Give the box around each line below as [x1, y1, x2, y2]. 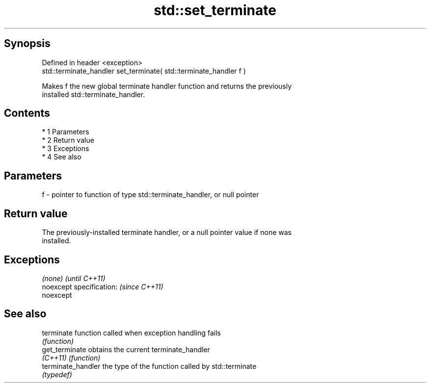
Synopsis [4, 37, 51, 50]
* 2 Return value [42, 136, 94, 145]
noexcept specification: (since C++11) [42, 282, 163, 291]
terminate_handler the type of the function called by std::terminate [42, 361, 257, 370]
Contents [4, 107, 50, 120]
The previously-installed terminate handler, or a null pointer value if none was [42, 228, 292, 237]
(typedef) [42, 370, 72, 379]
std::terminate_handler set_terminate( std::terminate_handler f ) [42, 66, 246, 75]
